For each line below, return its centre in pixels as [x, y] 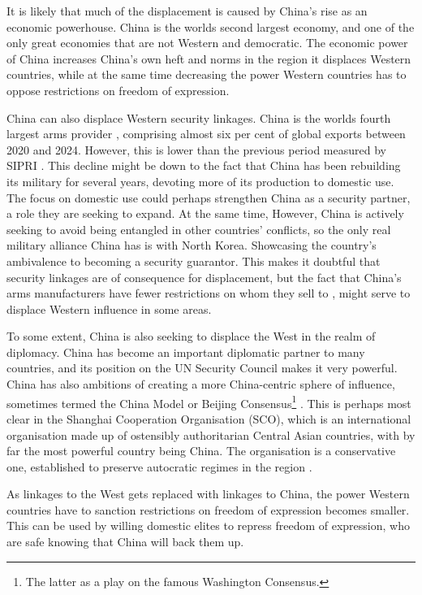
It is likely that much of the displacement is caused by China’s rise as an [187, 11]
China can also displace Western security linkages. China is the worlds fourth [199, 117]
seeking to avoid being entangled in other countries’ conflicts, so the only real [199, 229]
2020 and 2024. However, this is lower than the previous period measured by [196, 149]
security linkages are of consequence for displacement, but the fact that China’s [204, 277]
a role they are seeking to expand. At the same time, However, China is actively [205, 213]
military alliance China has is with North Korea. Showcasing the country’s [192, 245]
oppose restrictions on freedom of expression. [118, 90]
